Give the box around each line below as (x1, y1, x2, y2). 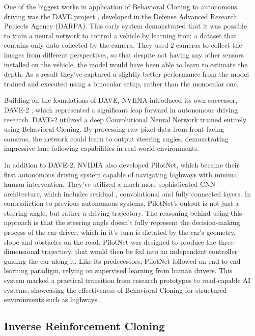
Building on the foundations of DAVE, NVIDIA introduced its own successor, (4, 95, 237, 105)
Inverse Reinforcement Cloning (4, 318, 165, 334)
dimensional (4, 246, 40, 256)
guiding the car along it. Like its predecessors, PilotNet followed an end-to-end (4, 255, 241, 266)
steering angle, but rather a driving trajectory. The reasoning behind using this (4, 207, 242, 218)
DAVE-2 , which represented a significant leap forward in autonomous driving (4, 104, 238, 114)
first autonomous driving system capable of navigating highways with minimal (4, 169, 239, 179)
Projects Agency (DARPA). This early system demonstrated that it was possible (4, 21, 247, 31)
